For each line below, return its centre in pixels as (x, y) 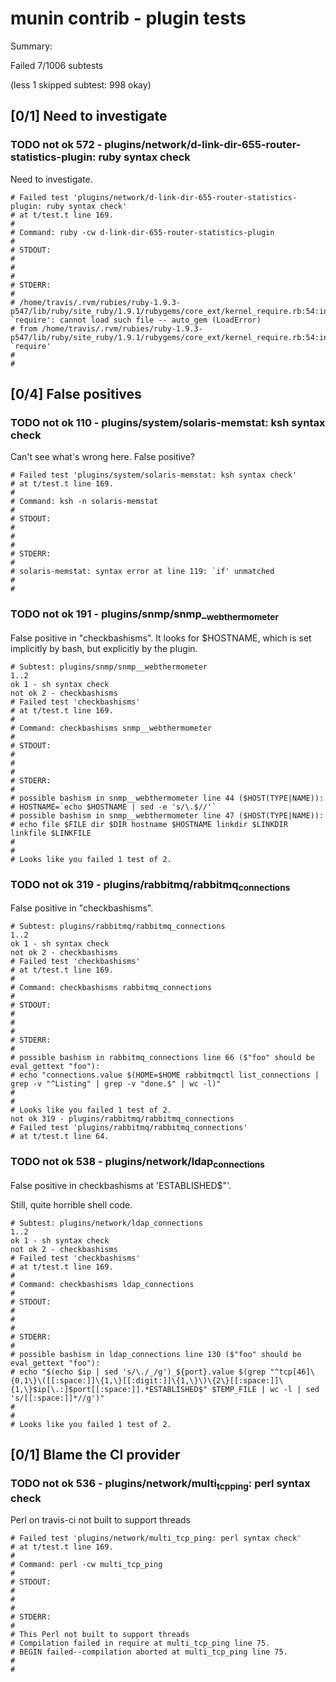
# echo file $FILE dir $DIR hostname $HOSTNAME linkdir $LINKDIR (149, 824)
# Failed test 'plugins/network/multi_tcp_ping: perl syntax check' (156, 1538)
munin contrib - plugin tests (128, 18)
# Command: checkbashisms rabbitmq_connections (111, 988)
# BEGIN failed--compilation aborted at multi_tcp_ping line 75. (149, 1652)
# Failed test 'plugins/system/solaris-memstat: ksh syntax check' (154, 475)
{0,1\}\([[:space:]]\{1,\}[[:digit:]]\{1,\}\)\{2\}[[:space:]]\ (147, 1381)
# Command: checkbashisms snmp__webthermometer (111, 728)
